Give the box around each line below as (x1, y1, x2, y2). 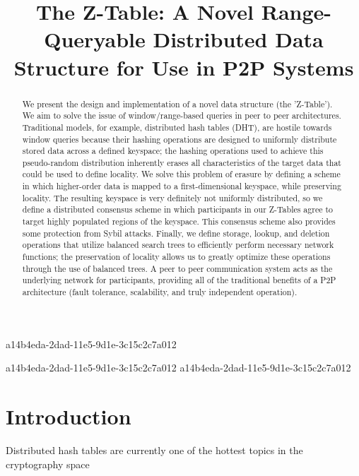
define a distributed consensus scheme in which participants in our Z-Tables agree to (22, 203, 334, 215)
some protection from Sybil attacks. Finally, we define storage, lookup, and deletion (22, 227, 330, 239)
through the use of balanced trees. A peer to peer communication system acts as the (22, 262, 333, 274)
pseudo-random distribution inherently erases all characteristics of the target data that (22, 156, 341, 168)
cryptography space (6, 456, 90, 471)
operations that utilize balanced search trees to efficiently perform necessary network (22, 239, 334, 251)
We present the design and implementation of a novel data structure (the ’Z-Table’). (22, 97, 333, 109)
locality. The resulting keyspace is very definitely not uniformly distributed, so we (22, 191, 323, 203)
